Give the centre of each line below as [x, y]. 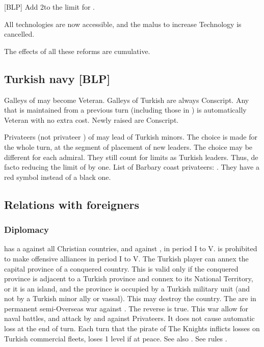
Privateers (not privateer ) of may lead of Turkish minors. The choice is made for [131, 137]
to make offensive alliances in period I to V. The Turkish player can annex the [126, 258]
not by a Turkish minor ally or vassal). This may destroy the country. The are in [130, 298]
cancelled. [19, 34]
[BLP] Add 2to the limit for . [49, 7]
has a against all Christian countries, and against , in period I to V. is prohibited [131, 248]
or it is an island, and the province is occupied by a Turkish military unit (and [127, 288]
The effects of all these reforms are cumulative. [77, 51]
